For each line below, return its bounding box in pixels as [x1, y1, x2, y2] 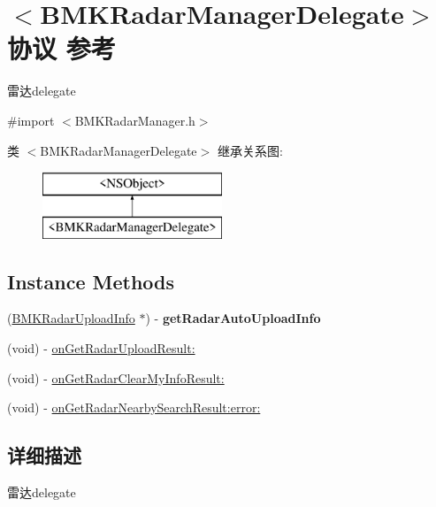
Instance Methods [7, 267, 174, 295]
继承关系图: [217, 141, 283, 159]
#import [7, 111, 55, 129]
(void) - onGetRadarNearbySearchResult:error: [7, 398, 261, 417]
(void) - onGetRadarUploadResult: [7, 339, 195, 357]
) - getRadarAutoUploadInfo [145, 309, 321, 327]
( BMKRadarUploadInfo [7, 309, 135, 327]
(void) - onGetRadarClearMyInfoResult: [7, 368, 225, 387]
